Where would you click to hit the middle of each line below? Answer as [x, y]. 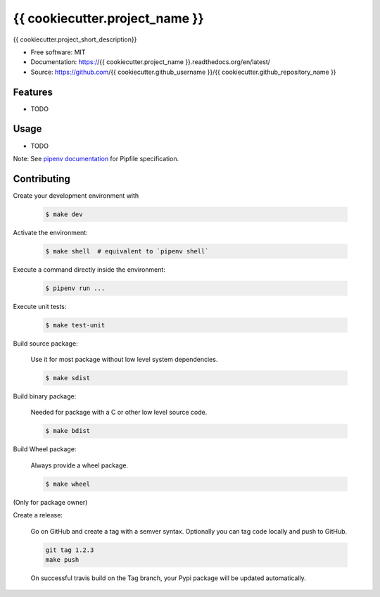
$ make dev [64, 214]
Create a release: [38, 515]
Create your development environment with [76, 195]
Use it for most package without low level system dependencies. [124, 360]
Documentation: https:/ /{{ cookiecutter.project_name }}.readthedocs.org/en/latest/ [151, 62]
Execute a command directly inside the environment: [89, 269]
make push [62, 559]
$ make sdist [68, 378]
